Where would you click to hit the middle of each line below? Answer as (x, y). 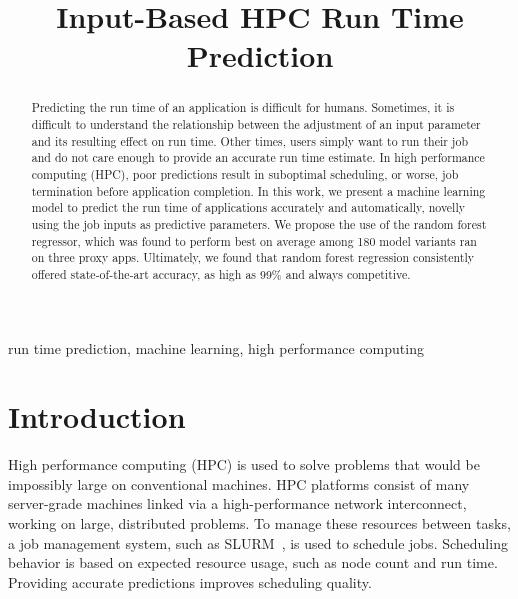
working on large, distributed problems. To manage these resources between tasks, (259, 523)
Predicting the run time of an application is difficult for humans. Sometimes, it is (243, 107)
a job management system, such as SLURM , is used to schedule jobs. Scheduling (258, 542)
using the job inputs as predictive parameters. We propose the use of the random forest (259, 223)
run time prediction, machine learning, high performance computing (216, 347)
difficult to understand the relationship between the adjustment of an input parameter (256, 124)
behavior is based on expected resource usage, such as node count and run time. (253, 562)
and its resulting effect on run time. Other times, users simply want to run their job (250, 140)
